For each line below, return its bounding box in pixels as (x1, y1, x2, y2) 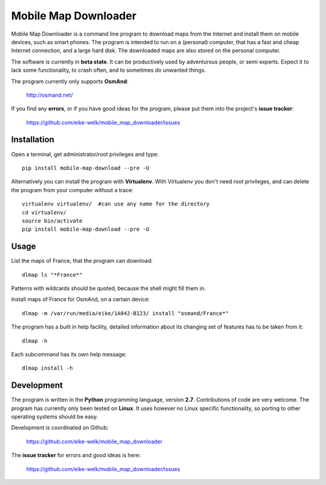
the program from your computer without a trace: (11, 186, 134, 193)
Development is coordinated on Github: (11, 424, 109, 431)
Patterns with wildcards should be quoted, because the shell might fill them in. (11, 284, 206, 292)
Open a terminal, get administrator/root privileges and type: (11, 150, 159, 158)
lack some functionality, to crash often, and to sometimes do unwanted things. (11, 66, 206, 74)
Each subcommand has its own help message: (11, 350, 127, 358)
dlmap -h (22, 337, 48, 344)
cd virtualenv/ (22, 209, 67, 216)
